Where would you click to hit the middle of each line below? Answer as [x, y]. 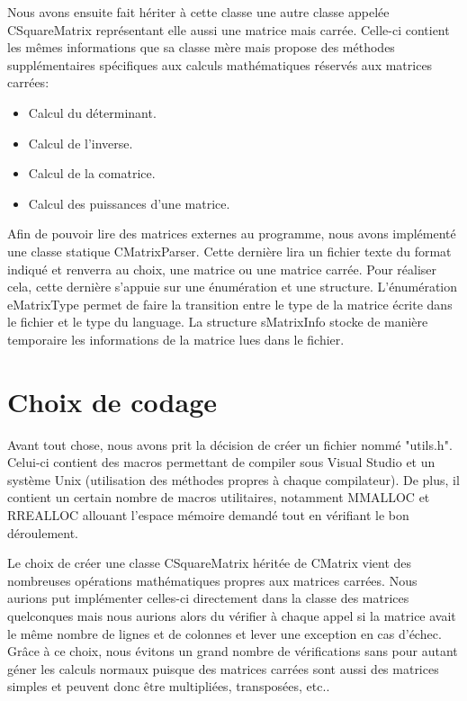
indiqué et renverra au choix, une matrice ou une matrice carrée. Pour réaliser [222, 269]
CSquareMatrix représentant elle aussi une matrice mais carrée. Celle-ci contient [229, 29]
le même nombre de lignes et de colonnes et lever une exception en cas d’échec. [225, 633]
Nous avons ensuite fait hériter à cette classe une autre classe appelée [198, 12]
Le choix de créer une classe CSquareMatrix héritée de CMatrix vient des [210, 563]
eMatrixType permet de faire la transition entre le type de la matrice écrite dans [230, 304]
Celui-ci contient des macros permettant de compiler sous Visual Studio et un [221, 462]
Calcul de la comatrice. [92, 173]
